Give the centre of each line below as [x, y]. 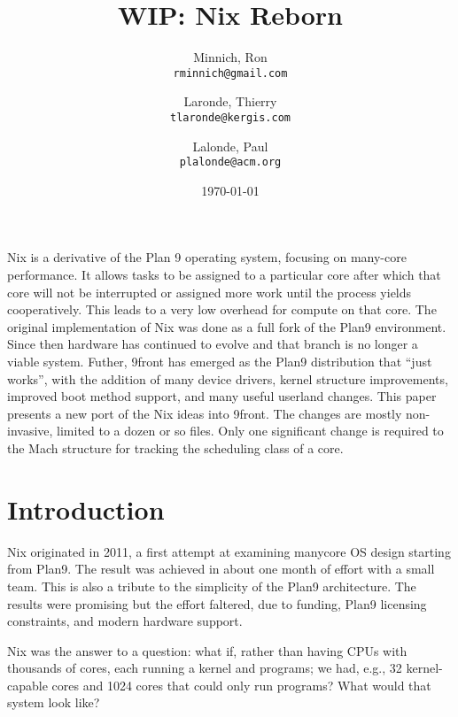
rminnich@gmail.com [230, 73]
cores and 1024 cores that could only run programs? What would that [241, 685]
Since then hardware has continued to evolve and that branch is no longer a [213, 344]
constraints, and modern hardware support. [125, 621]
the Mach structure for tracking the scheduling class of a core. [175, 448]
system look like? [54, 702]
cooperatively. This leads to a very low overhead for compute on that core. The [222, 309]
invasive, [30, 431]
